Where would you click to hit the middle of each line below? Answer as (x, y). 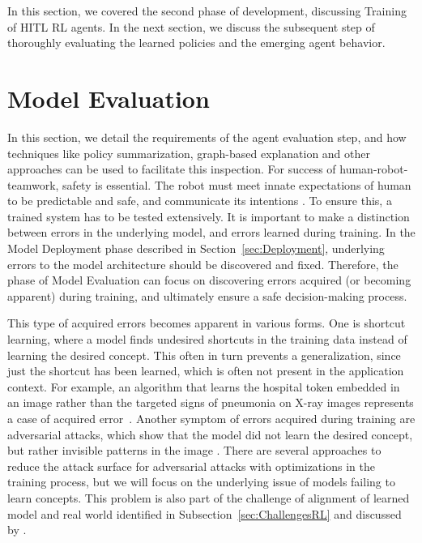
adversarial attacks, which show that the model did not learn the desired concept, (210, 434)
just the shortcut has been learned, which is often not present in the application (206, 371)
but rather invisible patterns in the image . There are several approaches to (194, 450)
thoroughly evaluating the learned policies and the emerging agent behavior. (196, 43)
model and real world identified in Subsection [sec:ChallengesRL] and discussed (205, 513)
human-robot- (374, 169)
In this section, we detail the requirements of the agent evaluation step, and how (207, 137)
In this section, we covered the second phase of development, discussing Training (207, 11)
